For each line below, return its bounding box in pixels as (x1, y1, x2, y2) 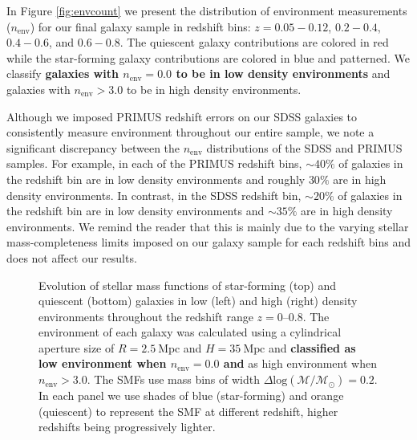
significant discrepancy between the (6, 139, 180, 156)
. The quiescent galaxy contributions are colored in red (119, 34, 389, 51)
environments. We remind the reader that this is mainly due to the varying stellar (6, 218, 409, 234)
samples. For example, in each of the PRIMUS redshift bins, (6, 155, 302, 172)
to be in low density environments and (176, 65, 391, 82)
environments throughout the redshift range (38, 308, 253, 324)
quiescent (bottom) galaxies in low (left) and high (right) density (38, 292, 358, 309)
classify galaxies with (6, 65, 119, 82)
